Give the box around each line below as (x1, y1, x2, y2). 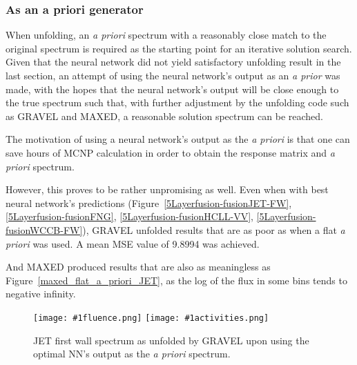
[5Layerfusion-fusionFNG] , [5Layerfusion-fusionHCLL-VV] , (6, 209, 253, 224)
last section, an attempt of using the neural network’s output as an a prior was (6, 68, 340, 82)
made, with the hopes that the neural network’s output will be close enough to (6, 81, 339, 96)
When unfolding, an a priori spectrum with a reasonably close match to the (6, 28, 327, 42)
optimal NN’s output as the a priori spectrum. (33, 346, 231, 361)
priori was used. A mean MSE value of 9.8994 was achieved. (6, 236, 260, 250)
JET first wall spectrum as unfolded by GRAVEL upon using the (33, 333, 309, 347)
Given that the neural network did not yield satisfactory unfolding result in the (6, 55, 341, 69)
